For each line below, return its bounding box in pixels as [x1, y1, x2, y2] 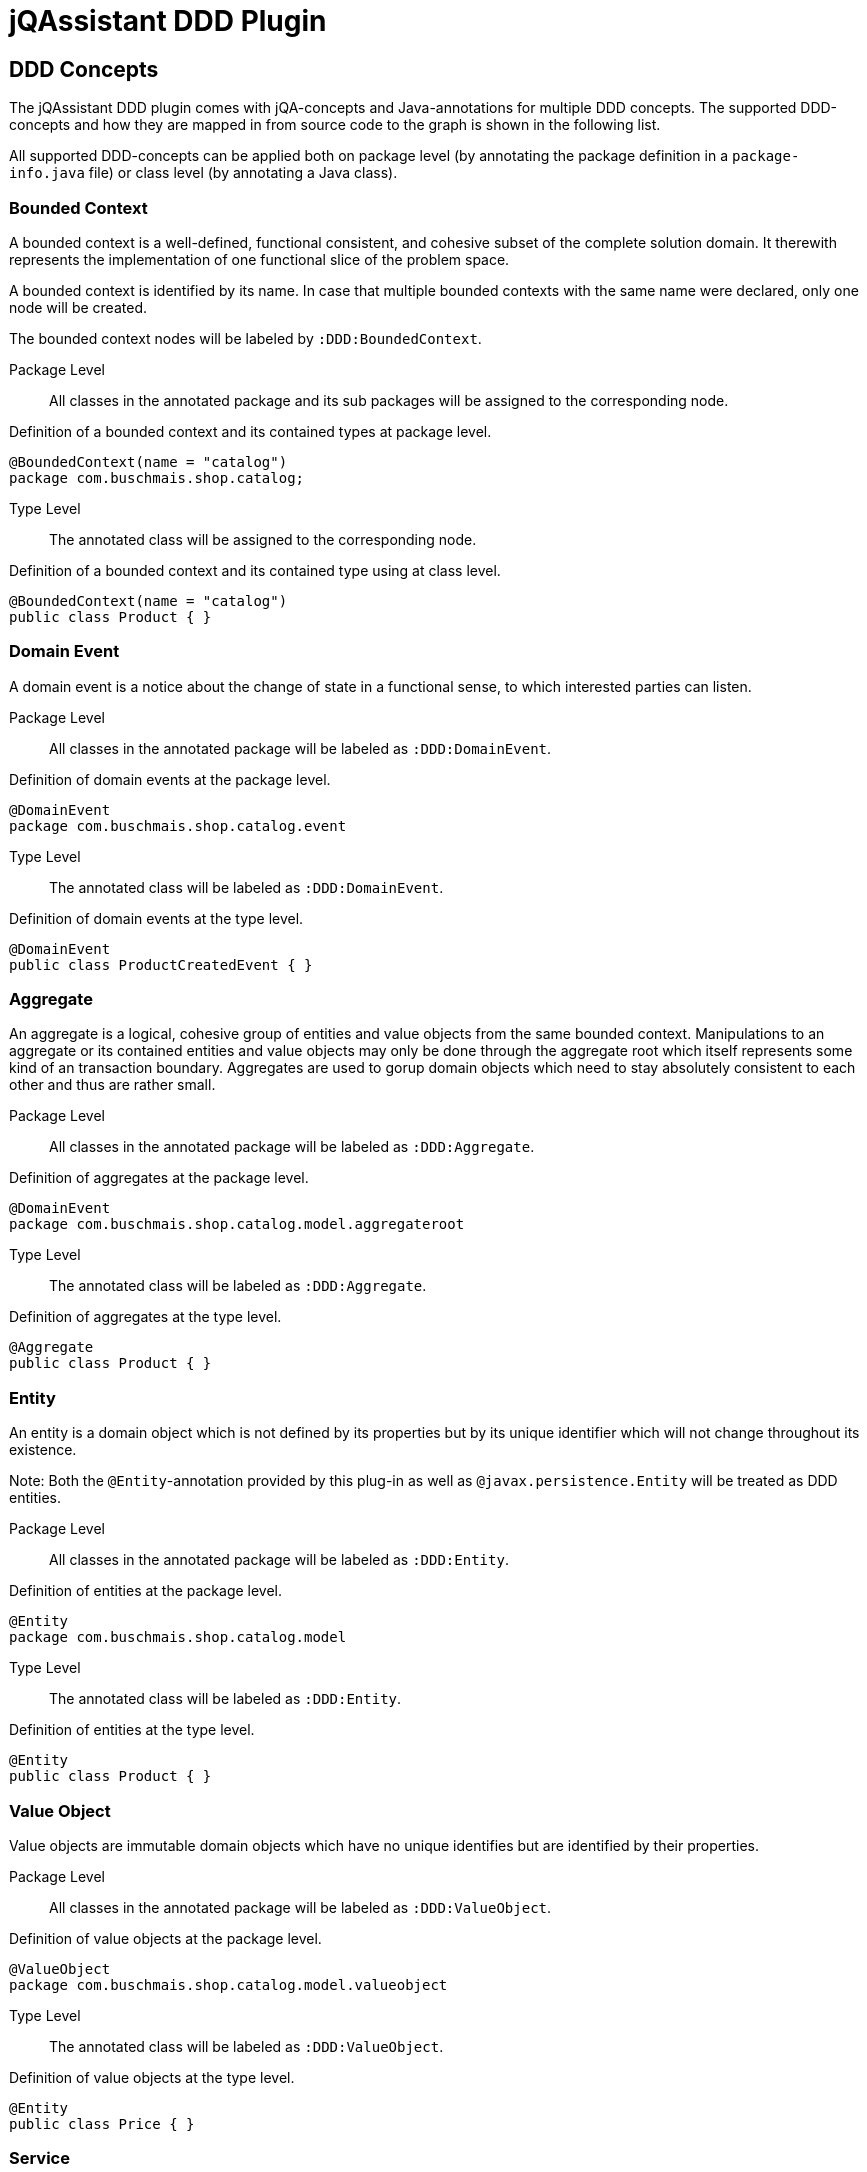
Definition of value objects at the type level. [9, 2068, 295, 2086]
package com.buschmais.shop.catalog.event [9, 817, 347, 834]
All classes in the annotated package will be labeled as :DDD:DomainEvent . [49, 739, 552, 757]
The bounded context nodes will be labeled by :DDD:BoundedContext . [9, 329, 482, 347]
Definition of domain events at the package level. [9, 770, 331, 788]
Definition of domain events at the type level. [9, 909, 304, 927]
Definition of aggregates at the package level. [9, 1169, 309, 1187]
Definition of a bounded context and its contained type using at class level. [9, 561, 501, 579]
